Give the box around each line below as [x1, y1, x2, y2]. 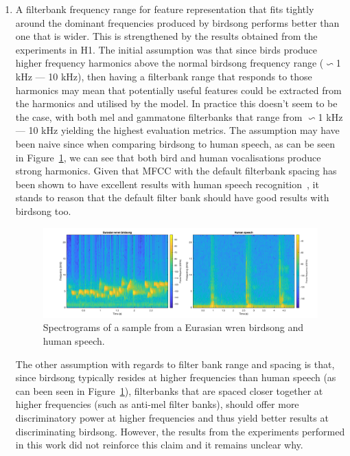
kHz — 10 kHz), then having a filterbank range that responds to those [15, 69, 312, 83]
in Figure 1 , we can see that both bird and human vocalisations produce [15, 150, 321, 164]
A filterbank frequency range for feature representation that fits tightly [15, 2, 314, 16]
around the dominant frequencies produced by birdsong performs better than [15, 15, 340, 30]
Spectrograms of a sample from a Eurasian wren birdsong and [43, 320, 303, 334]
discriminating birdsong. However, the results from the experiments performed [15, 424, 345, 438]
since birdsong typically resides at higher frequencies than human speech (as [15, 370, 336, 385]
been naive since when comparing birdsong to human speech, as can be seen [15, 136, 335, 150]
